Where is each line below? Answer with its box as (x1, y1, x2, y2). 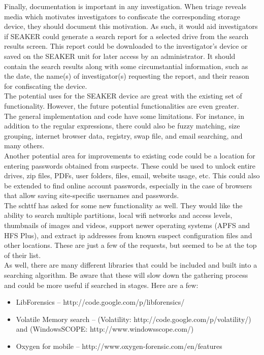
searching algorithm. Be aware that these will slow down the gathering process (4, 270, 248, 280)
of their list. (4, 249, 41, 260)
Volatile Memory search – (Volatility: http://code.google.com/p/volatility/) (16, 313, 251, 324)
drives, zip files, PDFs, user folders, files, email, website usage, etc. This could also (4, 170, 260, 181)
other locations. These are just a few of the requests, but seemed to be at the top (4, 240, 257, 250)
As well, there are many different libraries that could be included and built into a (4, 260, 257, 270)
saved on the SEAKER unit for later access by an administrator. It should (4, 50, 236, 61)
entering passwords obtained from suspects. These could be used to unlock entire (4, 160, 256, 171)
